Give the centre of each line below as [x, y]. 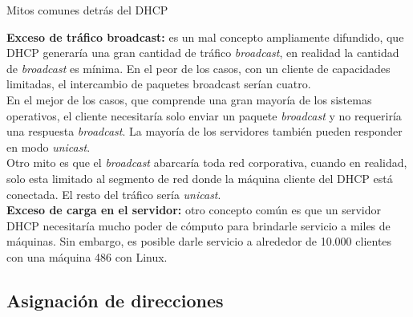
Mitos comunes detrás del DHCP [87, 10]
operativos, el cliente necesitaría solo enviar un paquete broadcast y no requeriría [204, 115]
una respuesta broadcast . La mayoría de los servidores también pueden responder [204, 131]
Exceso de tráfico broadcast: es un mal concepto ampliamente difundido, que [205, 37]
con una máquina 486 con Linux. [87, 256]
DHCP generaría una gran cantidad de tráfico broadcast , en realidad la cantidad [203, 53]
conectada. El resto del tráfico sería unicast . [114, 194]
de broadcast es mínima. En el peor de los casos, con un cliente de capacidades [198, 68]
